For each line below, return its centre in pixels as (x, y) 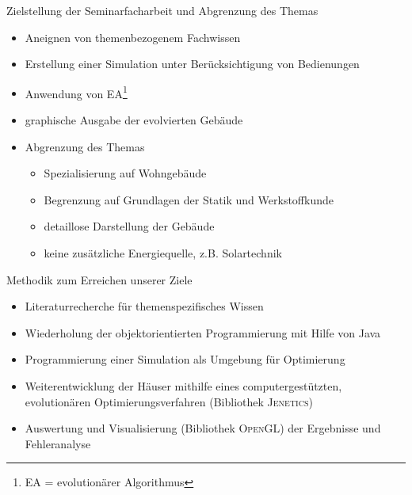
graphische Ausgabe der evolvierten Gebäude (134, 120)
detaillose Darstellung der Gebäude (129, 226)
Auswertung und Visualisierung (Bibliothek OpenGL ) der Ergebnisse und (203, 428)
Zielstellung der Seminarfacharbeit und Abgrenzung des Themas (162, 10)
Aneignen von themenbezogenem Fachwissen (133, 37)
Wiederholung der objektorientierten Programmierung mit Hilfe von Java (203, 332)
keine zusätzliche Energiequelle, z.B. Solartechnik (163, 253)
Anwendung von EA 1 (76, 92)
